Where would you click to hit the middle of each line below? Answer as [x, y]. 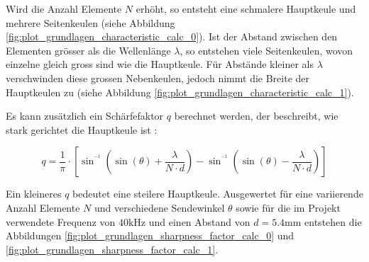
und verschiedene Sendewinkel [159, 207]
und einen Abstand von [199, 221]
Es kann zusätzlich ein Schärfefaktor [85, 116]
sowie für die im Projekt [288, 207]
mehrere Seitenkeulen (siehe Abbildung [90, 22]
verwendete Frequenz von [61, 221]
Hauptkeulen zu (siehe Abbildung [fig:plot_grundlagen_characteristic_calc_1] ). [180, 92]
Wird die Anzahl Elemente [64, 8]
